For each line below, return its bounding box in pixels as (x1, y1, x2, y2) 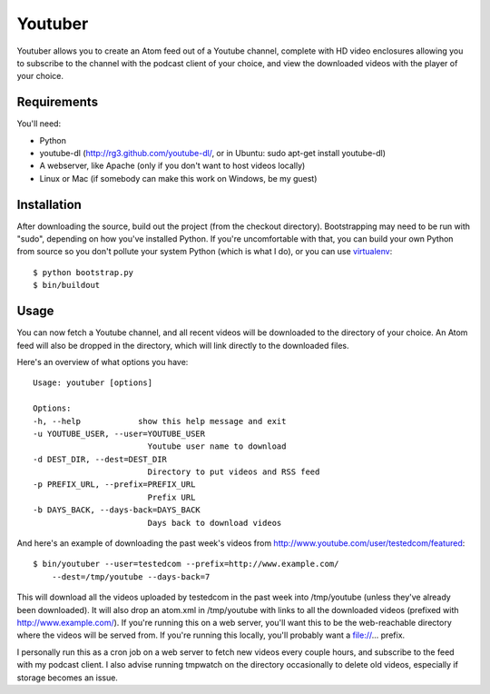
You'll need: (16, 118, 62, 129)
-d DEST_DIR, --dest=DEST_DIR (33, 454, 168, 464)
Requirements (16, 94, 99, 110)
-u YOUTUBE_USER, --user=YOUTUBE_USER (33, 428, 206, 439)
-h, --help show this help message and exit (33, 416, 287, 426)
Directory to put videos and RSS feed (147, 467, 320, 477)
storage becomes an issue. (16, 672, 118, 683)
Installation (16, 196, 82, 213)
